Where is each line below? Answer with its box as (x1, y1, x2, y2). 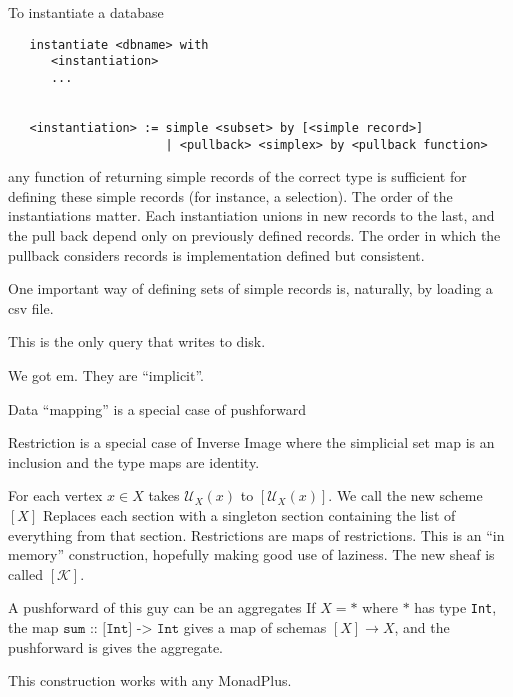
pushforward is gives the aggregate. (8, 636, 224, 657)
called (8, 563, 43, 584)
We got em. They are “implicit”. (8, 364, 205, 385)
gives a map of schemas (183, 616, 327, 637)
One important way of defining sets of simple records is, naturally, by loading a (8, 278, 493, 299)
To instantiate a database (8, 2, 164, 22)
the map (8, 616, 59, 637)
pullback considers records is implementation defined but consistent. (8, 244, 425, 265)
